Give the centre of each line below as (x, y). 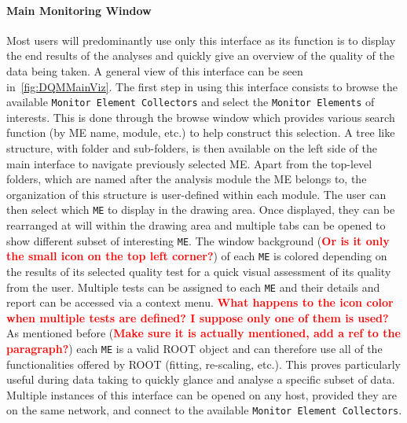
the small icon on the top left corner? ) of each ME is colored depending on (197, 256)
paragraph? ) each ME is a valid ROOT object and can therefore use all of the (194, 348)
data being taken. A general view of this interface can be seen (155, 70)
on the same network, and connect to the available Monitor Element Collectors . (204, 410)
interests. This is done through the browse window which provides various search (201, 117)
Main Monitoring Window (79, 10)
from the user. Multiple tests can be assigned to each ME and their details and (193, 287)
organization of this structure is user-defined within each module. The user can (196, 194)
